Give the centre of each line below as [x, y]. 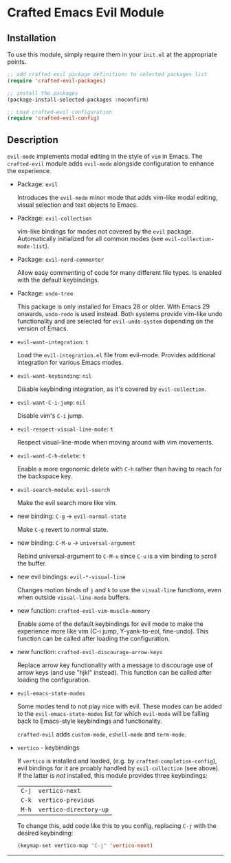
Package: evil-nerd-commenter [60, 260]
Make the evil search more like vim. [67, 503]
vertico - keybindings [48, 748]
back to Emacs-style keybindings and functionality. [90, 721]
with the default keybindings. [58, 280]
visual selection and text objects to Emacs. [77, 205]
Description [33, 140]
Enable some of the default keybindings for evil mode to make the [110, 624]
